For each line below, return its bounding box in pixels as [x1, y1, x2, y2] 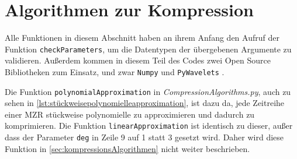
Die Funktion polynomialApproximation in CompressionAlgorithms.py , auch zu [5, 85, 291, 97]
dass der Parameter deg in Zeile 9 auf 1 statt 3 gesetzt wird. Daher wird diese [5, 131, 284, 143]
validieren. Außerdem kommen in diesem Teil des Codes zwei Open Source [5, 54, 271, 66]
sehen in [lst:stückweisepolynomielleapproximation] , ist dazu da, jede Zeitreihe [5, 97, 285, 109]
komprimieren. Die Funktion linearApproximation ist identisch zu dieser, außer [5, 119, 293, 132]
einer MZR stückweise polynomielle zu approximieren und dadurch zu [5, 108, 255, 120]
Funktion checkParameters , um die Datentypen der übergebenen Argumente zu [5, 43, 292, 55]
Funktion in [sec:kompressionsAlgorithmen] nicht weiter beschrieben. [5, 142, 250, 154]
